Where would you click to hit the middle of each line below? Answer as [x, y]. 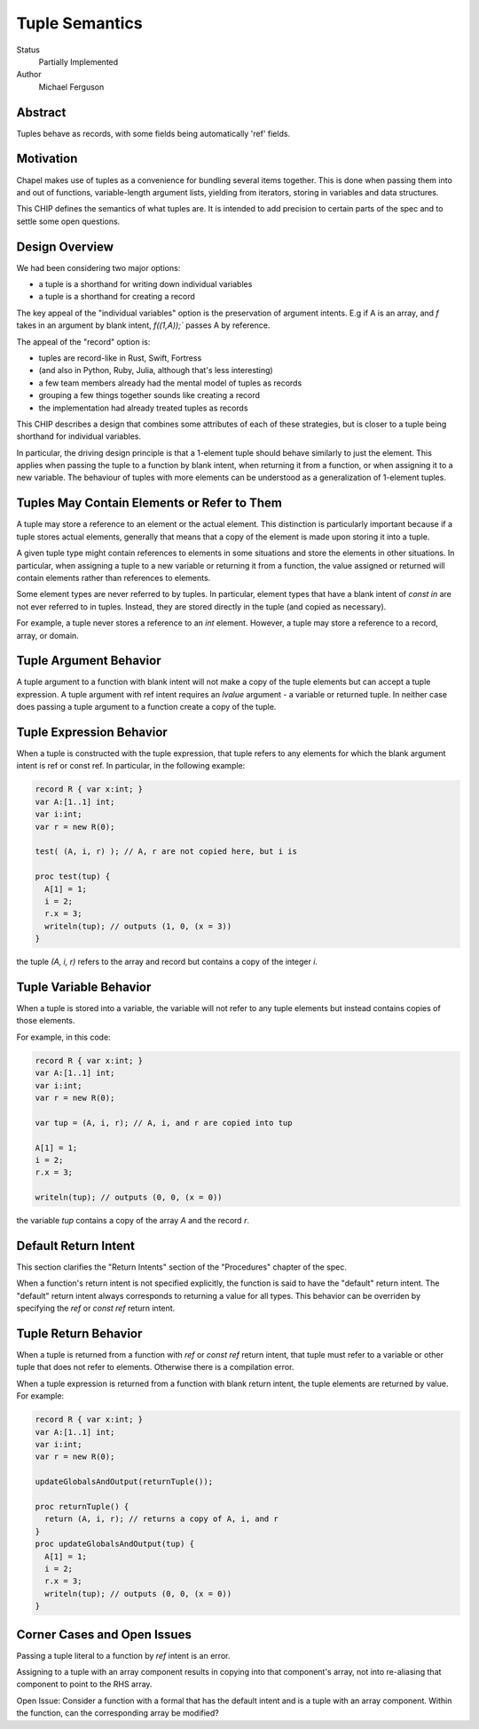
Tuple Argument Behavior [89, 661]
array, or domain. [47, 635]
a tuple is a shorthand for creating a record [117, 297]
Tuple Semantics [79, 23]
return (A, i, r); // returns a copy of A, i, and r [161, 1519]
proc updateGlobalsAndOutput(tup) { [115, 1544]
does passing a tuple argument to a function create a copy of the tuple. [146, 707]
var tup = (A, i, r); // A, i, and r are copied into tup [164, 1123]
